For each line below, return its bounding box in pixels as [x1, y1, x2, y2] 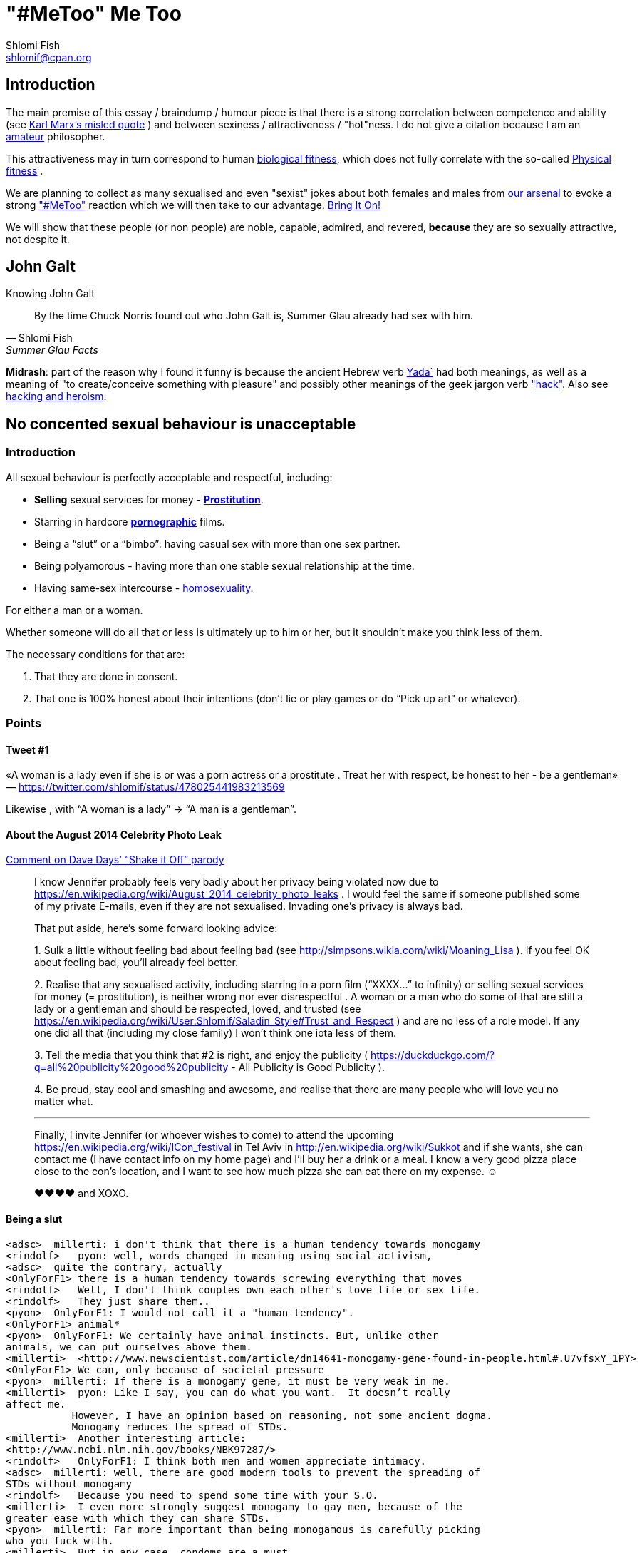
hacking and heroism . [6, 390, 107, 403]
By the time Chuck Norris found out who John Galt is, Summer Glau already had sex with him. [34, 309, 473, 322]
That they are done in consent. [34, 670, 178, 682]
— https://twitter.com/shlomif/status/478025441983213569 [6, 781, 285, 794]
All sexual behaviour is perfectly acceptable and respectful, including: [6, 471, 333, 483]
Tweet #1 [6, 743, 49, 756]
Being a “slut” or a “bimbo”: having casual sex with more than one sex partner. [34, 537, 400, 550]
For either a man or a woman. [6, 603, 143, 616]
